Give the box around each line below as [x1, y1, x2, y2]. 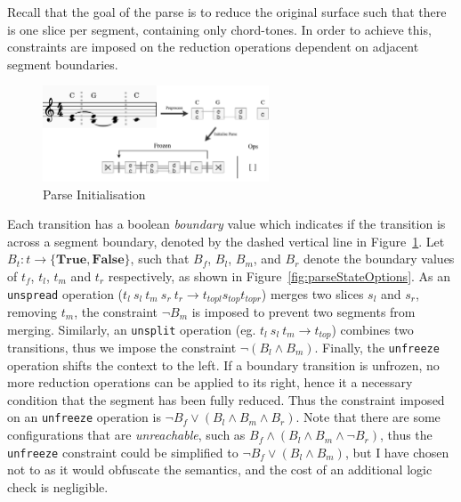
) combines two [331, 320, 414, 338]
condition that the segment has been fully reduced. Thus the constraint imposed [7, 390, 445, 409]
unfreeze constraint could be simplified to [7, 442, 239, 461]
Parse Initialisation [43, 184, 146, 203]
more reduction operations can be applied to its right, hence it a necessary [7, 373, 413, 392]
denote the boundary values [303, 249, 455, 268]
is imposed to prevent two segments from [191, 302, 416, 320]
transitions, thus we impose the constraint [7, 338, 237, 356]
